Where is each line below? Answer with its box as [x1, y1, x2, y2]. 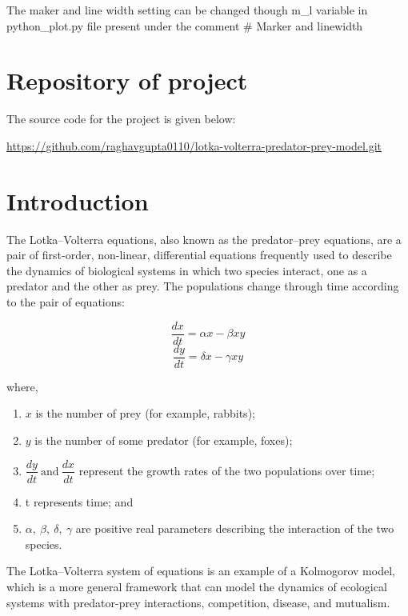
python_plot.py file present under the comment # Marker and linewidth [6, 17, 363, 34]
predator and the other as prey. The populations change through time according [6, 278, 399, 294]
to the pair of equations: [6, 294, 125, 310]
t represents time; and [25, 493, 134, 510]
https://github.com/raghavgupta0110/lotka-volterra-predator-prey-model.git [6, 137, 382, 154]
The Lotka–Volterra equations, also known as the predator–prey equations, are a [6, 230, 402, 247]
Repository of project [6, 64, 248, 97]
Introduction [6, 184, 149, 217]
